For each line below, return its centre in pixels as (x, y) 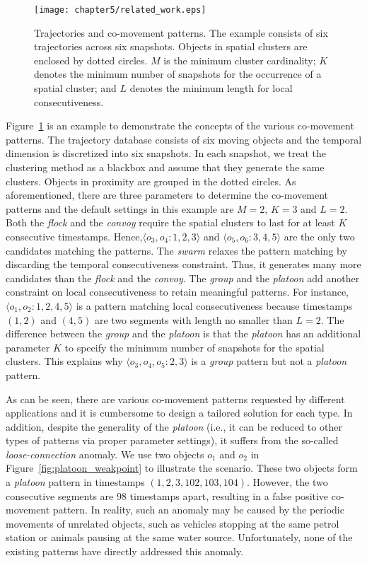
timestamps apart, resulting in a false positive (229, 495)
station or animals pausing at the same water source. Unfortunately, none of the (179, 537)
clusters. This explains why (64, 361)
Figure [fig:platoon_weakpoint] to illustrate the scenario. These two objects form (182, 468)
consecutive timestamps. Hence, (74, 236)
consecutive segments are (60, 495)
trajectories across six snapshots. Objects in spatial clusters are (171, 46)
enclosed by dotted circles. (91, 60)
